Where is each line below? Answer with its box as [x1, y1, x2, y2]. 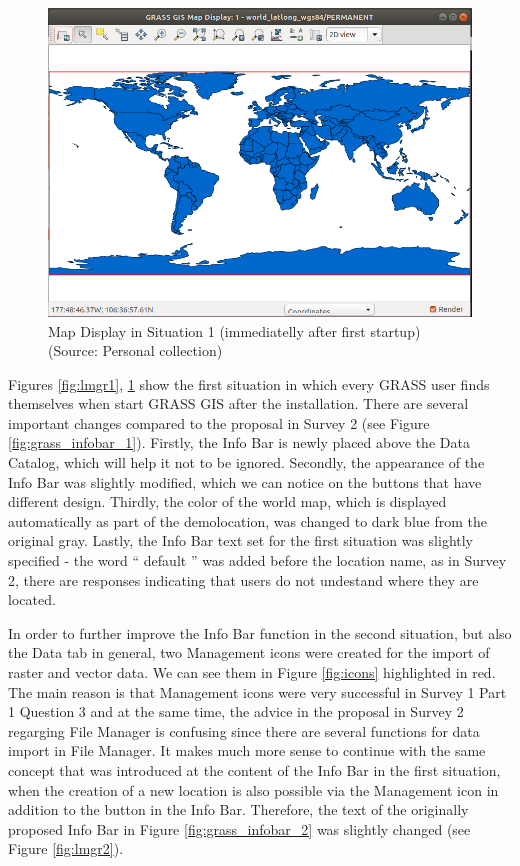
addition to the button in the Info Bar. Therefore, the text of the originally [8, 799, 469, 820]
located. [8, 589, 56, 610]
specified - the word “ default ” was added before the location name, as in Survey [8, 550, 507, 571]
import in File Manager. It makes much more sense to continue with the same [8, 740, 486, 761]
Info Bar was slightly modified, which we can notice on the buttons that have [8, 471, 482, 492]
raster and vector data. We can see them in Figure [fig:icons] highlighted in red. [8, 662, 496, 682]
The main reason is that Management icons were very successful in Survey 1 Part [8, 681, 507, 702]
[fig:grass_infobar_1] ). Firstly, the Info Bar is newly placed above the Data [8, 432, 470, 453]
